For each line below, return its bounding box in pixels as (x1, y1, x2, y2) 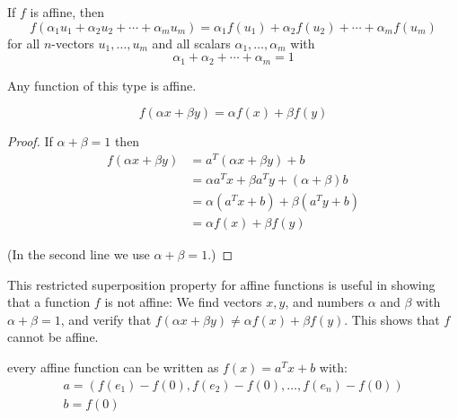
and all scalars (152, 33, 231, 52)
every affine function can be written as (7, 358, 219, 377)
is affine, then (30, 3, 105, 21)
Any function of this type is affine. (7, 75, 197, 94)
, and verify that (60, 310, 152, 328)
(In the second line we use (7, 245, 150, 264)
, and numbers (285, 292, 365, 311)
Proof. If (7, 132, 53, 151)
